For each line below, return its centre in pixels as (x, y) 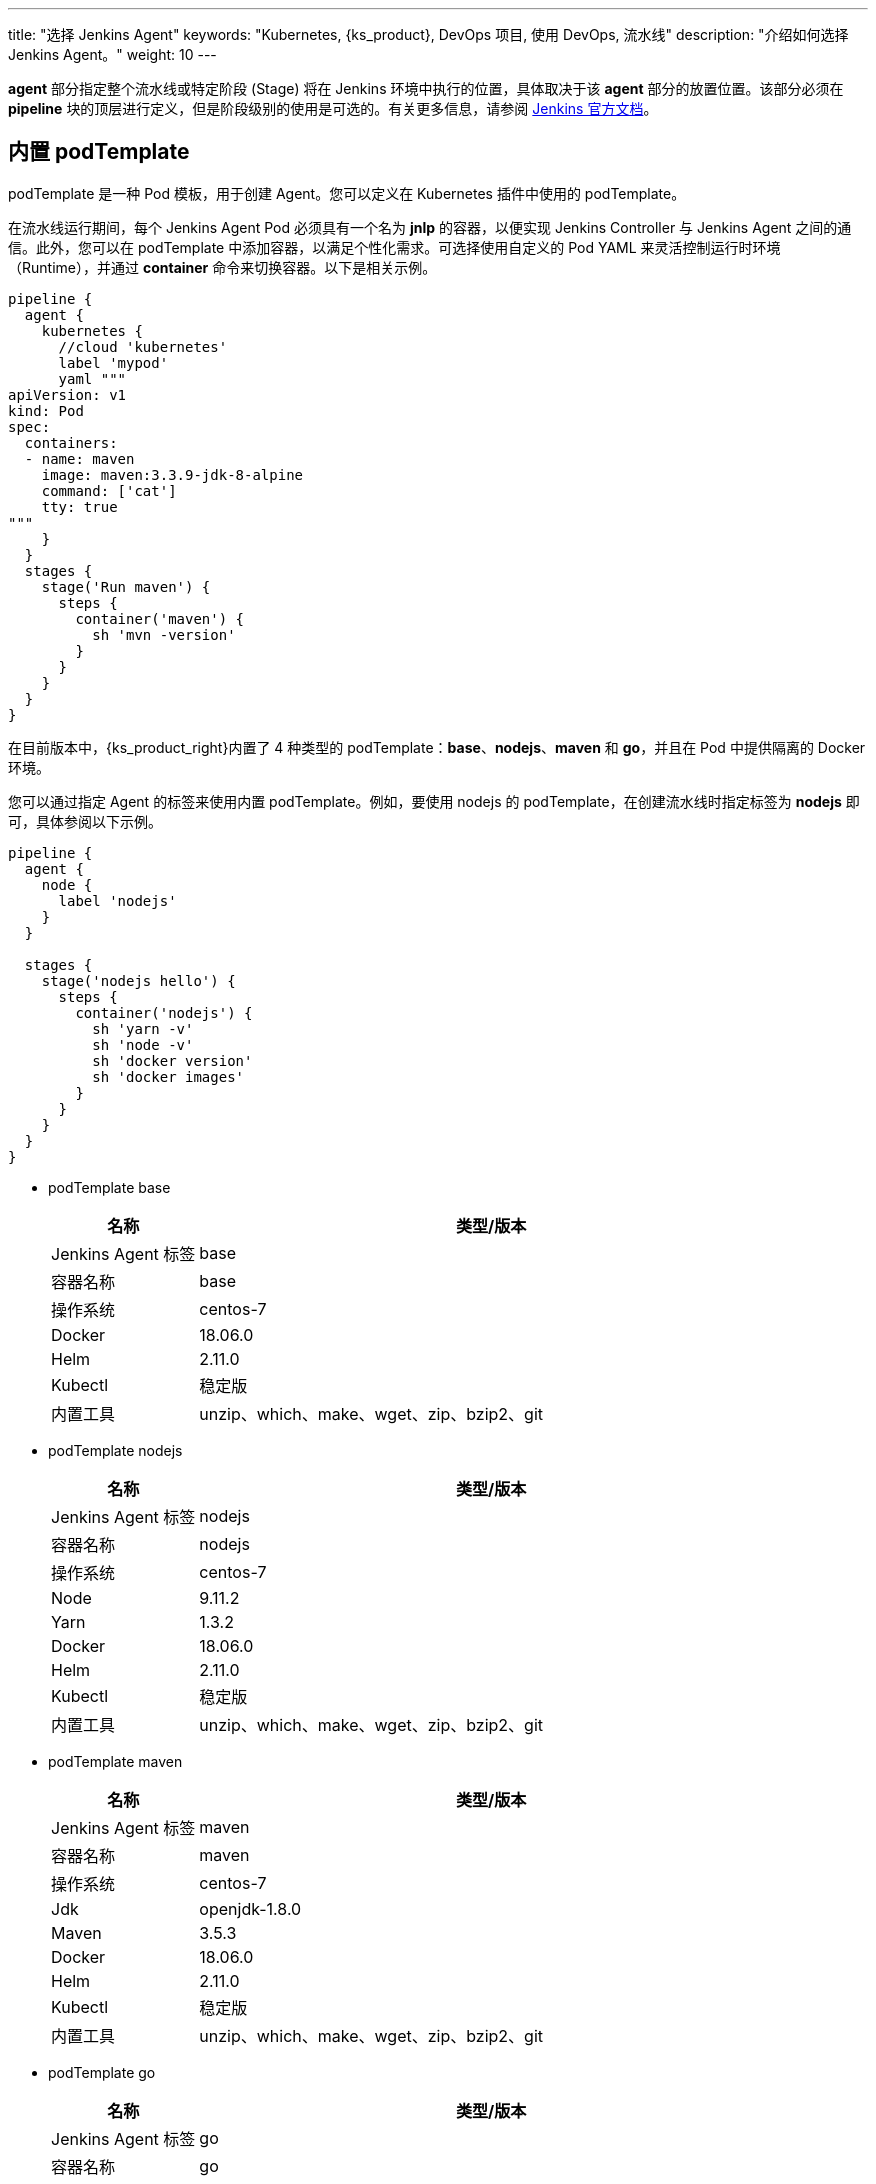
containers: (71, 442)
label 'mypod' (113, 362)
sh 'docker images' (168, 1076)
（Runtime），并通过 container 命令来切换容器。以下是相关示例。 (222, 267)
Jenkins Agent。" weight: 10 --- (112, 54)
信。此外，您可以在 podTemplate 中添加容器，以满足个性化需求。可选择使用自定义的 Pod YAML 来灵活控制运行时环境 (394, 247)
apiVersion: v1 (67, 394)
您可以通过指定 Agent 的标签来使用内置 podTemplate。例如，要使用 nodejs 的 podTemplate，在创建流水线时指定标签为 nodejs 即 (434, 801)
